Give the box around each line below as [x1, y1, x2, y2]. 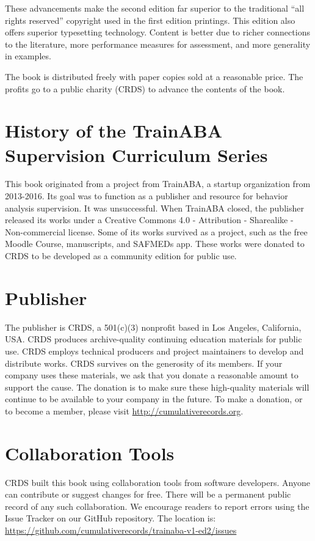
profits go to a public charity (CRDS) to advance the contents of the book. [5, 82, 285, 95]
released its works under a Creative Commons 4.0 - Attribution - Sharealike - [5, 213, 294, 226]
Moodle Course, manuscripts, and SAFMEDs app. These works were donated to [5, 237, 305, 250]
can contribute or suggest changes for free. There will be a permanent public [5, 488, 291, 501]
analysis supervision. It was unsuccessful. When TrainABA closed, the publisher [5, 201, 304, 214]
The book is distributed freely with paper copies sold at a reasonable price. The [5, 70, 303, 83]
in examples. [5, 50, 51, 62]
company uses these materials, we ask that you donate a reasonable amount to [5, 369, 299, 381]
